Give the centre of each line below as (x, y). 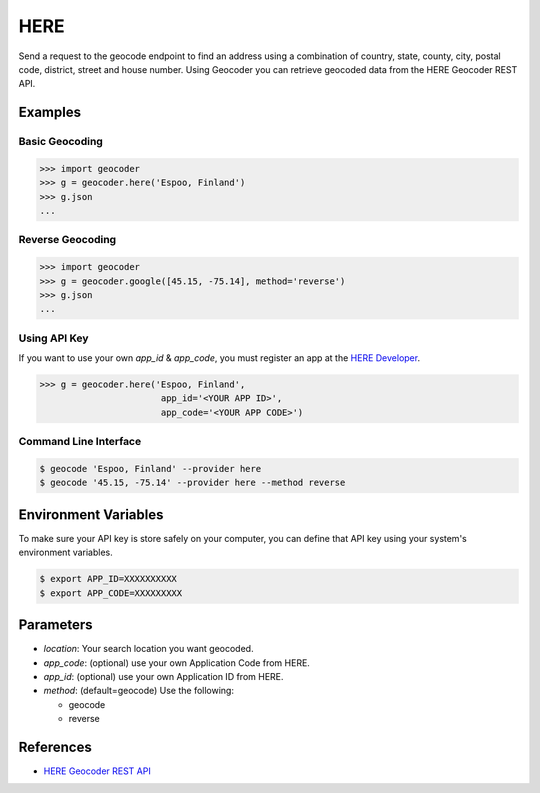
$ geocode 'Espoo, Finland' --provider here (150, 469)
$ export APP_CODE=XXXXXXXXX (111, 593)
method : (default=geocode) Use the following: (139, 691)
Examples (50, 112)
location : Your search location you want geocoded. (148, 649)
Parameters (55, 625)
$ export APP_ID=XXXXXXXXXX (108, 579)
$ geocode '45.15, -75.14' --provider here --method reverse (192, 483)
